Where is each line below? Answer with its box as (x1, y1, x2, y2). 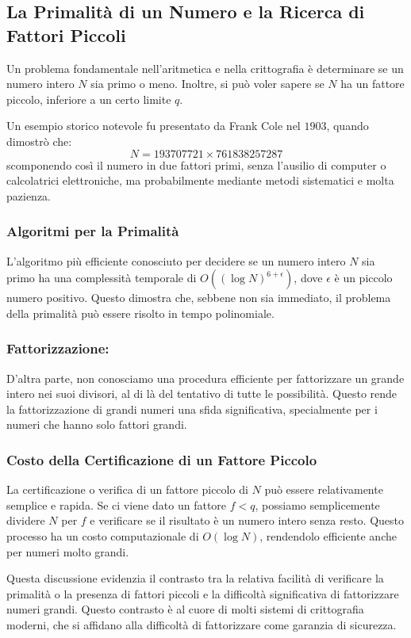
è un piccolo (334, 269, 393, 286)
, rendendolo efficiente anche (259, 527, 397, 544)
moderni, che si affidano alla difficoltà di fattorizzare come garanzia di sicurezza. (6, 616, 397, 632)
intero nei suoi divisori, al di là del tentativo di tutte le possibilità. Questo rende (6, 385, 398, 402)
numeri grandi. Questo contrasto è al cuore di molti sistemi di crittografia (6, 601, 364, 617)
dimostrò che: (6, 132, 72, 149)
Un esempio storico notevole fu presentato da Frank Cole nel (6, 117, 301, 134)
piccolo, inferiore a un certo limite (6, 90, 171, 107)
